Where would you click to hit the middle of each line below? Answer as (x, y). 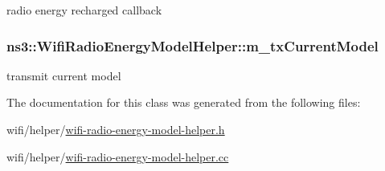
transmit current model (64, 75)
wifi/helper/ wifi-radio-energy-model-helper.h (116, 129)
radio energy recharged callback (84, 10)
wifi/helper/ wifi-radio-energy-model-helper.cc (118, 156)
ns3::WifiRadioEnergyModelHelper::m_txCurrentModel (192, 45)
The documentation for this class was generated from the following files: (184, 102)
